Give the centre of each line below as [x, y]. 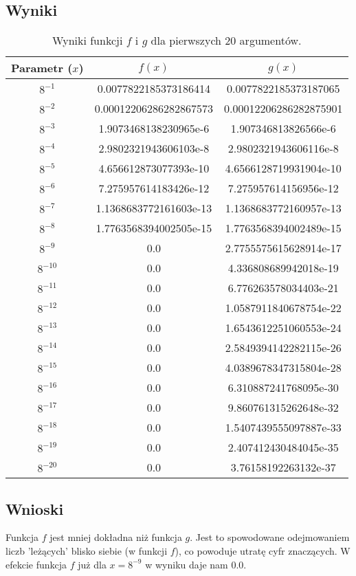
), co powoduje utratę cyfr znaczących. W [263, 551]
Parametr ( [42, 68]
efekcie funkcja [36, 564]
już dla [92, 564]
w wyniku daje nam [187, 564]
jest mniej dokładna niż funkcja [116, 537]
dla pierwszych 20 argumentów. [226, 41]
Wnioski [35, 508]
